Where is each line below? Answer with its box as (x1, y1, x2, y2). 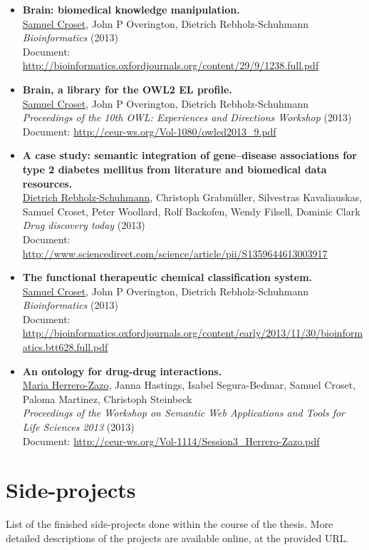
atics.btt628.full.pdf (22, 340, 108, 355)
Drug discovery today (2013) (22, 218, 145, 233)
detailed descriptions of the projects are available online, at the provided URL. (6, 530, 349, 545)
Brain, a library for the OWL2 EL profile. (22, 81, 232, 96)
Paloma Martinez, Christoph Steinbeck (22, 391, 192, 406)
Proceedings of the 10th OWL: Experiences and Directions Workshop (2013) (22, 110, 352, 125)
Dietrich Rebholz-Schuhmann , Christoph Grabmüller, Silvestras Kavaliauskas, (22, 190, 363, 205)
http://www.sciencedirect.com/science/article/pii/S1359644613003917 (22, 245, 328, 260)
